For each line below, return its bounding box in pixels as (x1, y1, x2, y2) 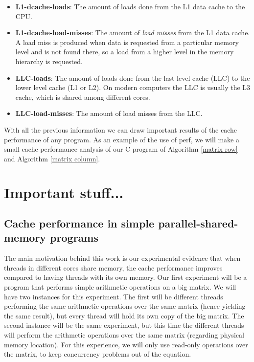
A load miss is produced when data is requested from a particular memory (15, 37, 239, 47)
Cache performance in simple (4, 216, 155, 231)
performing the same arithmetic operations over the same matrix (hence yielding (4, 301, 246, 311)
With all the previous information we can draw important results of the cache (4, 124, 237, 135)
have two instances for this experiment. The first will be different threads (4, 291, 223, 301)
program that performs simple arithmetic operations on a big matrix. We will (4, 282, 236, 292)
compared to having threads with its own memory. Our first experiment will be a (4, 272, 247, 282)
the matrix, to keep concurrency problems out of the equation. (4, 349, 191, 359)
